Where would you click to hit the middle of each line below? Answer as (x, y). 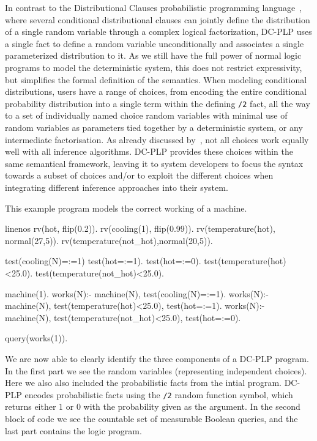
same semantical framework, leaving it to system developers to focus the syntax (154, 163)
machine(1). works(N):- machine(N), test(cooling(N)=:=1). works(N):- (137, 293)
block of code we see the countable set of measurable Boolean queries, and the (151, 418)
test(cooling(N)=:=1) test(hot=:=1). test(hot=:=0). (103, 261)
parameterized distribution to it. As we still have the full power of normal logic (153, 55)
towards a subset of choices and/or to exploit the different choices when (139, 175)
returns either (31, 406)
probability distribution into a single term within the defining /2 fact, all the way (158, 103)
